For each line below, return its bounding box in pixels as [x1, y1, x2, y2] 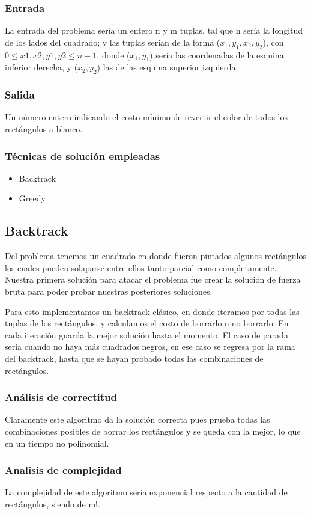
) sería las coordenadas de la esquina [149, 48, 284, 61]
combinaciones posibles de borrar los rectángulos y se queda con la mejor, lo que [5, 424, 301, 437]
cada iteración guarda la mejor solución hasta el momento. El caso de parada [5, 328, 288, 341]
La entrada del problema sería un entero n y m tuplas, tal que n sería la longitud [5, 24, 303, 37]
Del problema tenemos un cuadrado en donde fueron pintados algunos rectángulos [5, 249, 306, 262]
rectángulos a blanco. [5, 123, 83, 135]
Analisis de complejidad [5, 462, 122, 477]
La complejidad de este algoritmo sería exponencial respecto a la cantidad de [5, 486, 288, 498]
